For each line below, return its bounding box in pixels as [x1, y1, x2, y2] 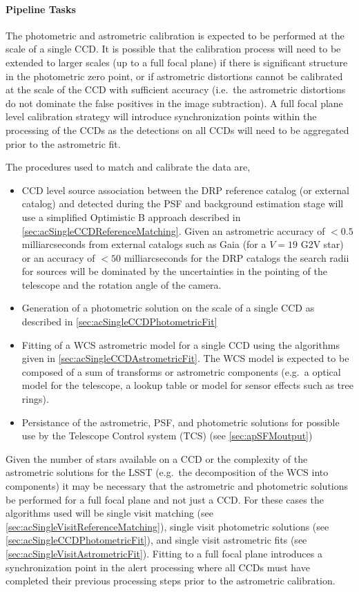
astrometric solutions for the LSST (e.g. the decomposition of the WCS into [6, 465, 329, 479]
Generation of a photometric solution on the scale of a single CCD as [21, 300, 315, 315]
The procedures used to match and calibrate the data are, [6, 160, 251, 174]
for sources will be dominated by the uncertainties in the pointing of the [21, 264, 327, 278]
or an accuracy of [21, 250, 95, 265]
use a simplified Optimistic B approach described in [21, 209, 241, 224]
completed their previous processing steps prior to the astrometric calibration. [6, 573, 336, 588]
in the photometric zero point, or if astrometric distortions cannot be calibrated [6, 68, 343, 83]
